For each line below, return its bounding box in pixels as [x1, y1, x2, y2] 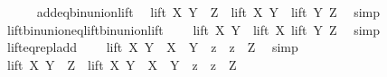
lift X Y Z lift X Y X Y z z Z [6, 55, 237, 73]
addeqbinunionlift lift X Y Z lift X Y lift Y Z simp [36, 3, 380, 21]
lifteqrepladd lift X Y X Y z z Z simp [6, 38, 298, 56]
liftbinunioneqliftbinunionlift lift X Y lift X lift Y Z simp [6, 20, 381, 38]
